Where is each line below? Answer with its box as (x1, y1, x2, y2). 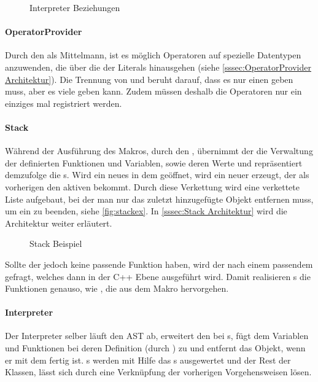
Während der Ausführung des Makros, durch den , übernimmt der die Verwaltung (5, 144, 313, 157)
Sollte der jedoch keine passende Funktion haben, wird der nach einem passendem (5, 257, 313, 270)
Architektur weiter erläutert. (5, 216, 112, 229)
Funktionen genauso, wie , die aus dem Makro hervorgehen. (5, 282, 229, 295)
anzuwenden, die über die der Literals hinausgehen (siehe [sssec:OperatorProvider (5, 60, 311, 73)
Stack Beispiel (29, 237, 82, 250)
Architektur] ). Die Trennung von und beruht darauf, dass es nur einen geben (5, 72, 293, 85)
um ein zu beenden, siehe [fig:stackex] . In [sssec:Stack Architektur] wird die (5, 205, 287, 217)
